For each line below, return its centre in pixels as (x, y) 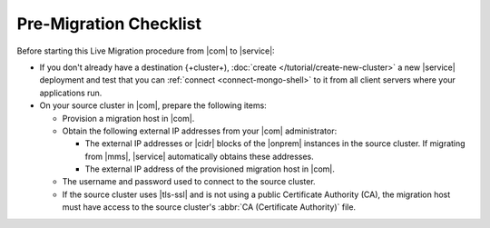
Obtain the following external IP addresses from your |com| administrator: (200, 131)
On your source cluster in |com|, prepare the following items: (153, 105)
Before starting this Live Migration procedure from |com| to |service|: (146, 51)
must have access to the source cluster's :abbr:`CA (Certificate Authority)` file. (209, 207)
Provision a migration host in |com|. (128, 118)
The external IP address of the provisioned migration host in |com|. (210, 169)
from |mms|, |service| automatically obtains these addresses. (199, 156)
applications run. (71, 93)
